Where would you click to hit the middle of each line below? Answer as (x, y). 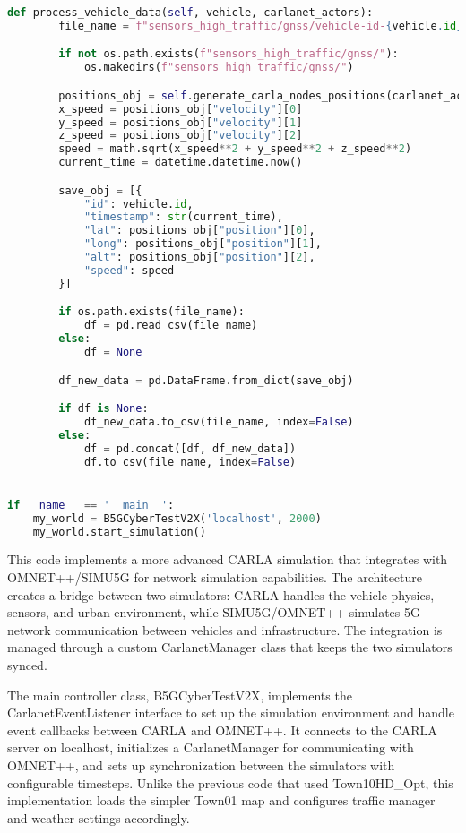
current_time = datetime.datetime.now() (181, 163)
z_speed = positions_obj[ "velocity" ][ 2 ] (181, 136)
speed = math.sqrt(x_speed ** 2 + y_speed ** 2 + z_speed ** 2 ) (235, 149)
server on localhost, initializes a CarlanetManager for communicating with (211, 747)
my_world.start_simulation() (119, 532)
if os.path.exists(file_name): (151, 312)
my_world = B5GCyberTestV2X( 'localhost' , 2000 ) (177, 518)
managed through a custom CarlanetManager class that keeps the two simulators (230, 647)
